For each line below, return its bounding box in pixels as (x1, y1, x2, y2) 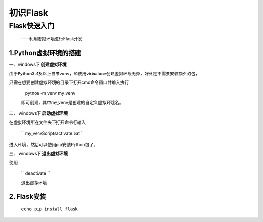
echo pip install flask (21, 206, 78, 212)
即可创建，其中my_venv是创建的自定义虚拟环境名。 (21, 99, 124, 105)
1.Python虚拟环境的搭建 (9, 49, 81, 57)
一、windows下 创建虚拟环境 (9, 61, 67, 68)
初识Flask (9, 7, 49, 18)
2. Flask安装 (9, 192, 46, 201)
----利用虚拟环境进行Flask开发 (21, 36, 83, 42)
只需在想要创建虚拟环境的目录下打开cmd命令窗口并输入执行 (9, 79, 129, 85)
